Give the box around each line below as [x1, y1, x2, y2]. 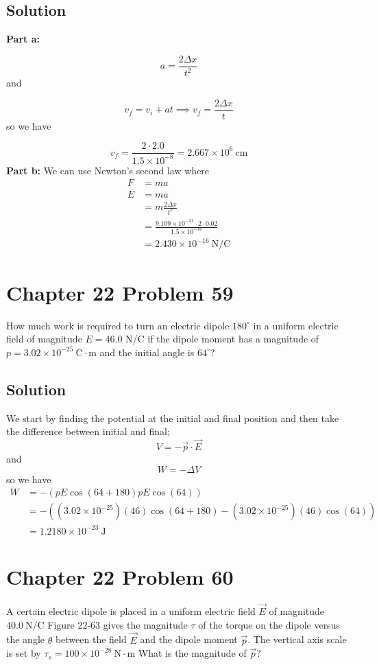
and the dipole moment [140, 632, 238, 646]
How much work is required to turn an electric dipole [6, 318, 230, 332]
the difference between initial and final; [6, 424, 170, 439]
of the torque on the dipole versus [198, 617, 340, 631]
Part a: [6, 32, 40, 46]
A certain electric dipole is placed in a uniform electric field [6, 604, 256, 618]
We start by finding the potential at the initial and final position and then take [6, 410, 339, 425]
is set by [6, 646, 41, 660]
